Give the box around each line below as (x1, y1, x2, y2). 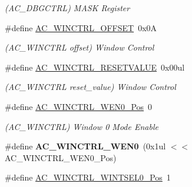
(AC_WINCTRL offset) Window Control (5, 41, 154, 54)
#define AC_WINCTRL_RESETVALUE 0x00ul (5, 61, 185, 73)
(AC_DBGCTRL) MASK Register (5, 2, 130, 14)
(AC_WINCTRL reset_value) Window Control (5, 81, 176, 93)
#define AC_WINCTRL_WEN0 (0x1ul (5, 140, 166, 152)
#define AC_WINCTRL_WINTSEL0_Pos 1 (5, 171, 171, 183)
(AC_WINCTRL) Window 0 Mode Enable (5, 120, 158, 132)
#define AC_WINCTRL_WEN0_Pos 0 (5, 100, 153, 112)
